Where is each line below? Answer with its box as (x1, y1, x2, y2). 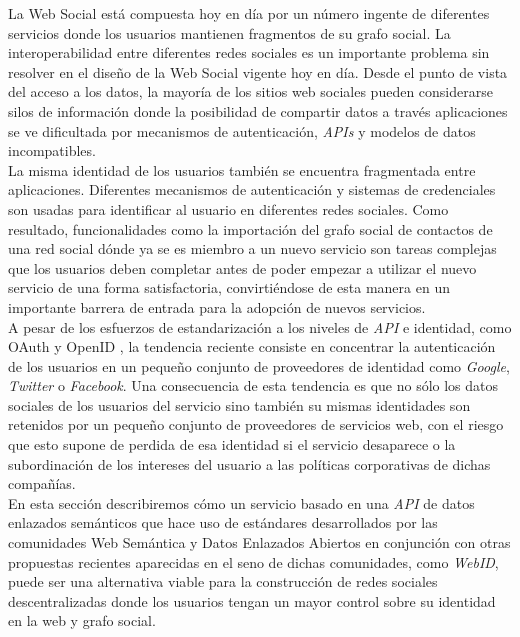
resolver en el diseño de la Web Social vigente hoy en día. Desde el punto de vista (8, 61, 508, 82)
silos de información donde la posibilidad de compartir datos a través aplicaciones (8, 100, 508, 121)
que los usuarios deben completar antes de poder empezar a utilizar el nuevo (8, 257, 477, 278)
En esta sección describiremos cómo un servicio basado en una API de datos (8, 492, 475, 513)
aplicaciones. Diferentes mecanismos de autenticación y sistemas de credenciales (8, 179, 496, 200)
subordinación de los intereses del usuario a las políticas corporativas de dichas (8, 453, 491, 474)
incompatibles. (8, 140, 96, 161)
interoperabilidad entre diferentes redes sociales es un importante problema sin (8, 42, 490, 63)
